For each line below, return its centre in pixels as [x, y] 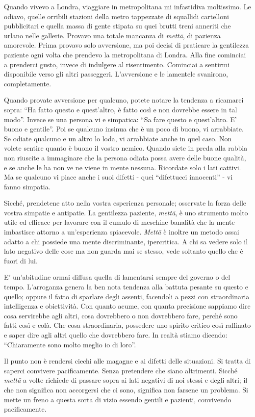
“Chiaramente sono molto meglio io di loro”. [70, 344]
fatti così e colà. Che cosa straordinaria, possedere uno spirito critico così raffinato [127, 325]
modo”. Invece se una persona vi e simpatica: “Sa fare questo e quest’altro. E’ [120, 119]
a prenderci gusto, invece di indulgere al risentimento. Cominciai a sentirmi [117, 64]
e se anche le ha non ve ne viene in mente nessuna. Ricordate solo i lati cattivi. [123, 167]
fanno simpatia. [27, 186]
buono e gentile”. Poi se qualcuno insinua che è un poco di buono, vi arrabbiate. [124, 129]
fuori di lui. [21, 260]
